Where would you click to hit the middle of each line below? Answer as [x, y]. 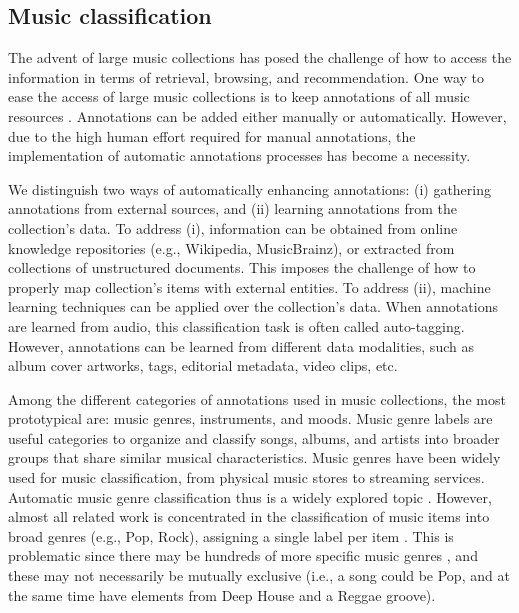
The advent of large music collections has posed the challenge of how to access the [260, 57]
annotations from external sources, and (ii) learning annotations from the [232, 208]
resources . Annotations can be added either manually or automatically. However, [257, 115]
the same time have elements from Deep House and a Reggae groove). [222, 594]
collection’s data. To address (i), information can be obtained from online [233, 227]
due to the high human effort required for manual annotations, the [212, 135]
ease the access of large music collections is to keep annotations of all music [239, 96]
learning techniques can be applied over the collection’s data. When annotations [253, 306]
